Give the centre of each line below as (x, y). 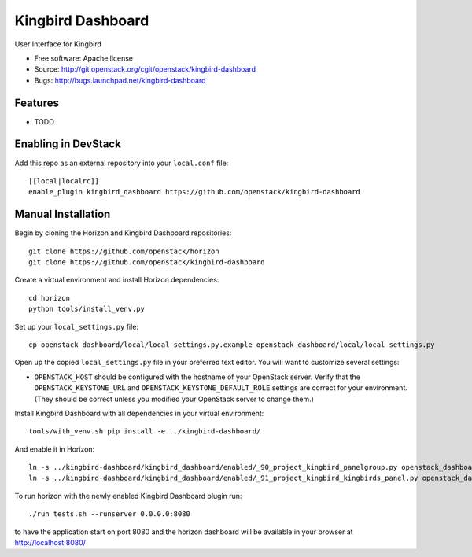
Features (37, 103)
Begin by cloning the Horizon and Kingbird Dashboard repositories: (123, 233)
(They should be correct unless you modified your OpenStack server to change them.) (174, 399)
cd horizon (50, 298)
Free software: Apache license (84, 58)
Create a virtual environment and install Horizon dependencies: (117, 280)
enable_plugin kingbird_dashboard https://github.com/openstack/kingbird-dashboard (195, 192)
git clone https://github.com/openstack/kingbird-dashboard (147, 262)
